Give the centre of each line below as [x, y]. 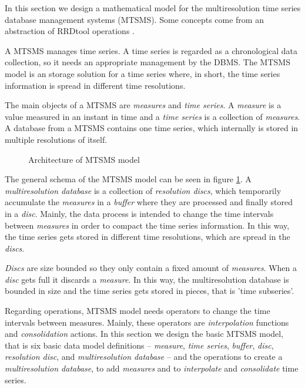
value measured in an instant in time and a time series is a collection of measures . [152, 116]
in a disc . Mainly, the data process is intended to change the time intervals [139, 213]
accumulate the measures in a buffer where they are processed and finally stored [149, 202]
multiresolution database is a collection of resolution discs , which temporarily [143, 190]
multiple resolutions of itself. [56, 139]
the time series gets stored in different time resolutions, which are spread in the [148, 237]
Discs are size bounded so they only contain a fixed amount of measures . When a [151, 268]
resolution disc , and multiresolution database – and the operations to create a [144, 357]
